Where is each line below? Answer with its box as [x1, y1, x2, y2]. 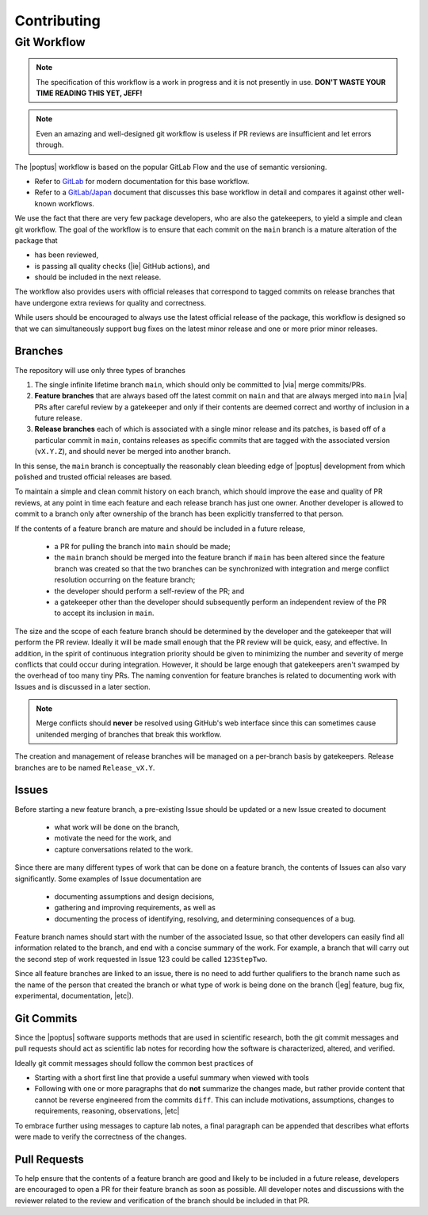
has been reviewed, [34, 250, 99, 260]
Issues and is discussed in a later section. [14, 682, 151, 691]
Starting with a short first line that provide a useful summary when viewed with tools [34, 1073, 309, 1082]
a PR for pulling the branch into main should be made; [54, 542, 231, 551]
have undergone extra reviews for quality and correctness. [14, 298, 206, 307]
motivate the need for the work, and [54, 833, 172, 843]
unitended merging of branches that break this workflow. [36, 729, 222, 739]
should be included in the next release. [34, 272, 162, 282]
